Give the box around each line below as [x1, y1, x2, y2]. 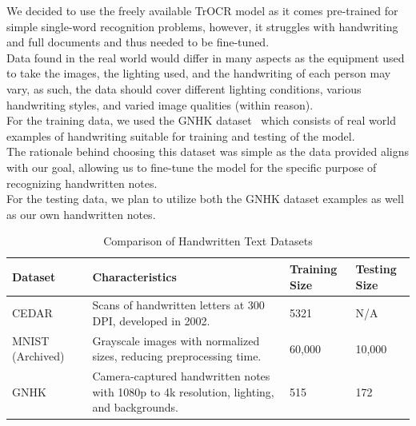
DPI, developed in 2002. [92, 312, 210, 328]
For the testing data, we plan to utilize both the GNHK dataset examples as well [6, 190, 404, 207]
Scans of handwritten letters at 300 [92, 297, 265, 313]
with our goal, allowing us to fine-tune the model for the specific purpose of [6, 158, 377, 175]
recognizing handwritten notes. [6, 174, 158, 191]
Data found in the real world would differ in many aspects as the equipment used [6, 49, 405, 66]
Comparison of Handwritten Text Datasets [103, 233, 313, 249]
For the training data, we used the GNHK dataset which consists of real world [6, 112, 396, 129]
